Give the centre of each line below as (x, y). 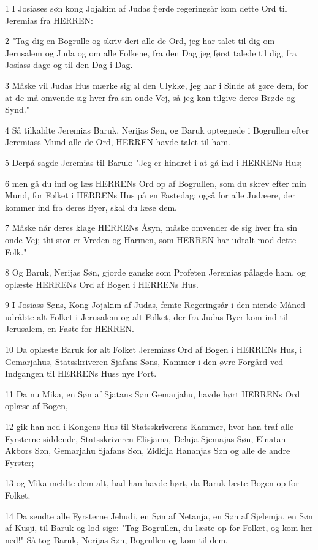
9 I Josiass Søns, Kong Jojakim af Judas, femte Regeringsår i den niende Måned (155, 305)
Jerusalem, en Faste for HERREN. (70, 329)
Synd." (17, 109)
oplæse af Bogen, (36, 406)
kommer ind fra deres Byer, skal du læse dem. (91, 207)
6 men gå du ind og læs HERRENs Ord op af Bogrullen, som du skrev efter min (156, 183)
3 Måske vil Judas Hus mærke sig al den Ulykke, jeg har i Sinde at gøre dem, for (157, 85)
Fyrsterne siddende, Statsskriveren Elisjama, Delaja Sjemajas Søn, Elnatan (146, 438)
